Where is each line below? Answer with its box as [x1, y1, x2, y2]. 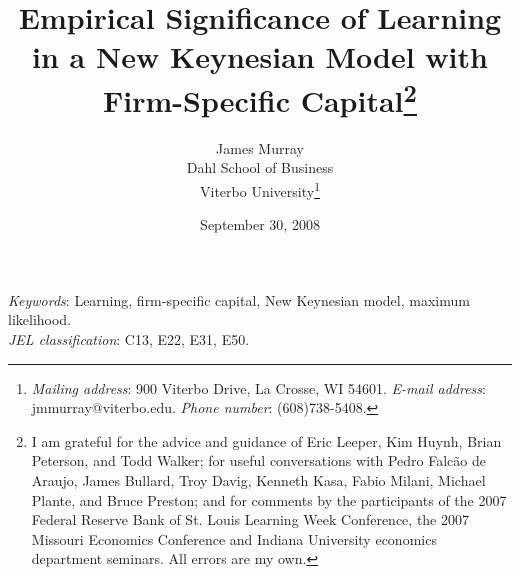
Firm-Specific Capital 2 [103, 75, 417, 120]
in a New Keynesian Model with [32, 36, 488, 77]
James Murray [216, 137, 304, 158]
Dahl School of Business [186, 157, 334, 178]
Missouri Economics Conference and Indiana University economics [31, 528, 437, 549]
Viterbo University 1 [200, 178, 320, 201]
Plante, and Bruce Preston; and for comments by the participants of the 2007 [31, 489, 507, 510]
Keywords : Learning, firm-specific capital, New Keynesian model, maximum [8, 289, 470, 310]
